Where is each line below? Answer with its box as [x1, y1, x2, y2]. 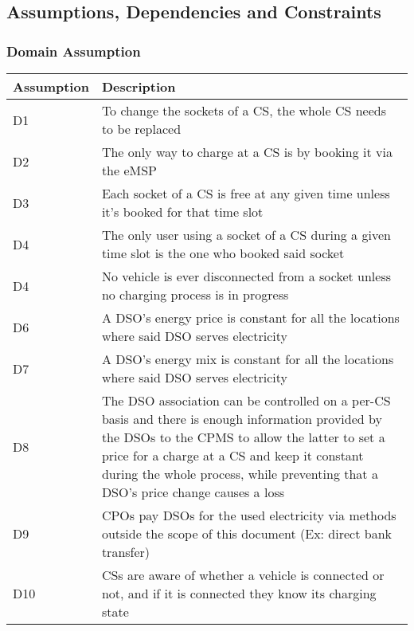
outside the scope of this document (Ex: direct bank [101, 524, 392, 543]
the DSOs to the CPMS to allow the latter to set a [101, 428, 385, 446]
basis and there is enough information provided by [101, 410, 382, 428]
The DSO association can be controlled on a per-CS [101, 391, 391, 410]
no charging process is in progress [101, 285, 289, 304]
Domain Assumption [6, 41, 141, 61]
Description [101, 77, 176, 96]
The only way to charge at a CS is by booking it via [101, 143, 393, 161]
